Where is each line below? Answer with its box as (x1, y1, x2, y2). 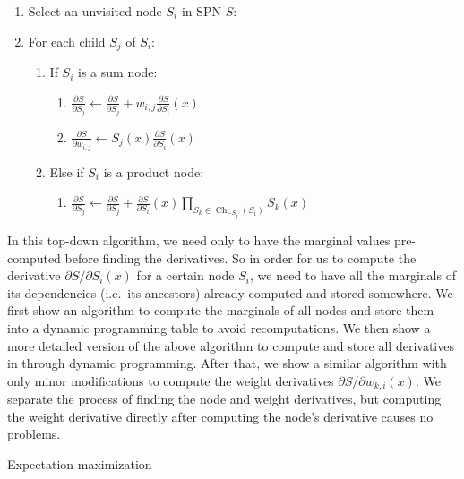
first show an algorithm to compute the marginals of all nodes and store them (7, 301, 434, 320)
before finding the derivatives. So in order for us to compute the (64, 248, 417, 267)
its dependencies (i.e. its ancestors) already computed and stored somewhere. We (7, 283, 453, 302)
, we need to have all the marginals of (250, 266, 456, 285)
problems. (7, 424, 61, 443)
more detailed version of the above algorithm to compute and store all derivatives (7, 336, 454, 355)
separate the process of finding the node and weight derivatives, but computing (7, 389, 442, 408)
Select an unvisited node (28, 2, 162, 20)
